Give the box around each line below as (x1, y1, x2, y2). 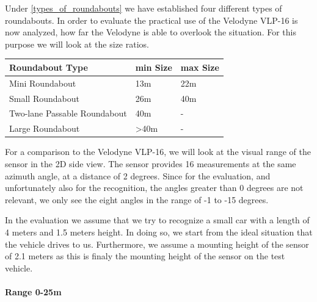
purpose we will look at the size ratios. (5, 37, 149, 50)
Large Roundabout (9, 122, 80, 135)
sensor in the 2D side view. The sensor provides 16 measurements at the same (5, 157, 296, 170)
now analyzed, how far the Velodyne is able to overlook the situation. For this (5, 26, 296, 38)
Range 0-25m (5, 285, 62, 298)
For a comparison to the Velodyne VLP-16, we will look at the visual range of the (5, 145, 311, 158)
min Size (135, 60, 172, 73)
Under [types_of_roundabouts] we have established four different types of (5, 2, 282, 14)
